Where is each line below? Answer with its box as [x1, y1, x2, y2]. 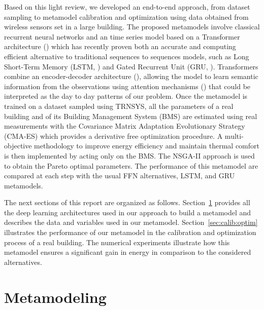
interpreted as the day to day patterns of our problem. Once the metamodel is [4, 91, 248, 101]
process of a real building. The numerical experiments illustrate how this [4, 237, 230, 247]
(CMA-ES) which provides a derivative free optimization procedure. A [4, 130, 223, 141]
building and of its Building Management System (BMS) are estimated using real [4, 110, 257, 121]
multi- [224, 130, 244, 141]
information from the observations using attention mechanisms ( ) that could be [4, 81, 251, 91]
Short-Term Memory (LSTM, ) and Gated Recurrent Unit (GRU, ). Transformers [4, 61, 258, 71]
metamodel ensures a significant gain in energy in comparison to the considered [4, 247, 251, 257]
